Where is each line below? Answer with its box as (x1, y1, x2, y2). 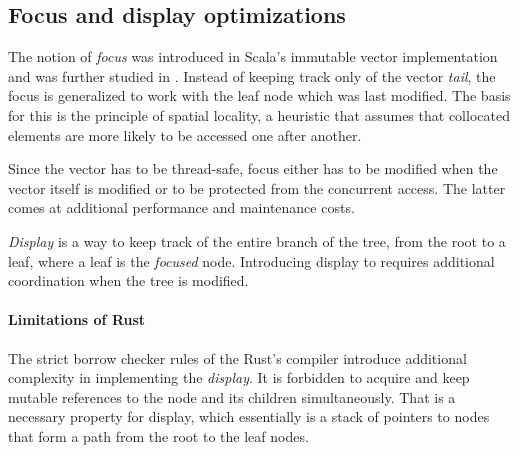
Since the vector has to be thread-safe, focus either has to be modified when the (8, 158, 498, 179)
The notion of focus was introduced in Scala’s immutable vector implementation (8, 46, 498, 67)
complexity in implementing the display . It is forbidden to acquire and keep (8, 367, 470, 388)
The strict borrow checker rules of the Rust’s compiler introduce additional (8, 347, 467, 368)
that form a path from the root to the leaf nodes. (8, 425, 309, 446)
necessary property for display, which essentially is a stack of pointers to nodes (8, 406, 490, 427)
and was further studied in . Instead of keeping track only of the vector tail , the (8, 65, 496, 86)
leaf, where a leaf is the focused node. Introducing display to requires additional (8, 250, 495, 271)
